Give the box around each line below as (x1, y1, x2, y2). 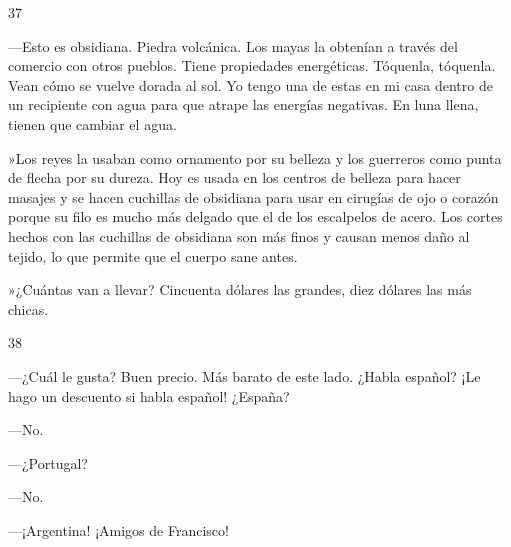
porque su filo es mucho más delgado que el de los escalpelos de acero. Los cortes (8, 206, 503, 227)
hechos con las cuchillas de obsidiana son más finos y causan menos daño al (8, 225, 470, 246)
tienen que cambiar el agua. (8, 113, 177, 134)
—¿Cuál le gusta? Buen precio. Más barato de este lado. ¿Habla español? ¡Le (8, 365, 481, 386)
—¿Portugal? (8, 452, 88, 473)
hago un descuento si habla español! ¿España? (8, 385, 290, 406)
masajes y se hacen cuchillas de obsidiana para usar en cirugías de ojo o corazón (8, 186, 499, 207)
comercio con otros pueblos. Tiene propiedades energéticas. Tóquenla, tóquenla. (8, 55, 496, 76)
